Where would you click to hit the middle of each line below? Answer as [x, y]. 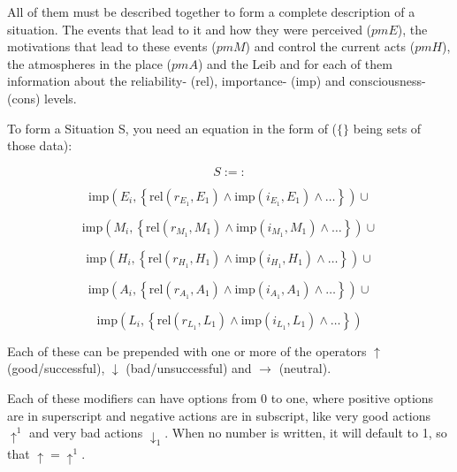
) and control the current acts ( [330, 46]
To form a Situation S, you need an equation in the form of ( [172, 128]
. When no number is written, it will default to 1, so [306, 433]
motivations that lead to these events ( [112, 46]
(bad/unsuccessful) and [189, 368]
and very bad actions [86, 433]
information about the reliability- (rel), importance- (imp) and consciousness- [217, 81]
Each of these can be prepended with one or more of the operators [187, 350]
